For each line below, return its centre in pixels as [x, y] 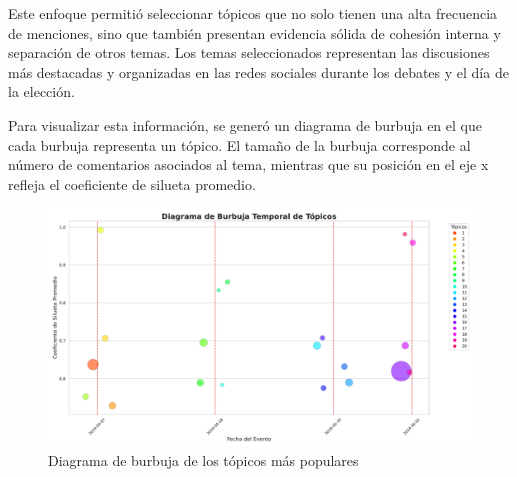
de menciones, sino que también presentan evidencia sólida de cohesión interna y [254, 32]
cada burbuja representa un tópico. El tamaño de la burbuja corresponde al [239, 144]
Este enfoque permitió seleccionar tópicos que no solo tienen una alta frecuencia [253, 13]
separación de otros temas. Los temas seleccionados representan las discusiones [249, 52]
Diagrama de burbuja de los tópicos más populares [203, 460]
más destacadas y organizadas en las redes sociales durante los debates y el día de [258, 71]
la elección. [41, 91]
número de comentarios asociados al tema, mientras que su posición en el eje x [248, 164]
